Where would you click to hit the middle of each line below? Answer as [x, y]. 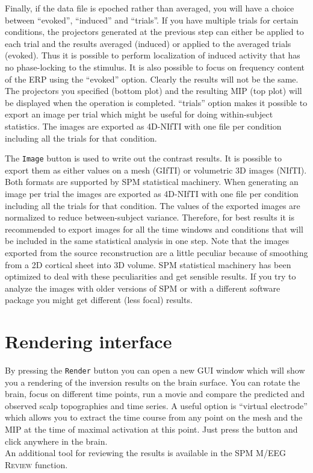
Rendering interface [88, 341]
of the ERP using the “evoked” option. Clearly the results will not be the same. [152, 79]
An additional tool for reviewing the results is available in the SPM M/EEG [145, 453]
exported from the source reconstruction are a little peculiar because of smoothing [156, 252]
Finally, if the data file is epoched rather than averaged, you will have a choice [150, 8]
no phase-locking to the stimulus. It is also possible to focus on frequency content [155, 67]
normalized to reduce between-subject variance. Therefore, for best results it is [150, 217]
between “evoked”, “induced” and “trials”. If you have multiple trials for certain [152, 20]
